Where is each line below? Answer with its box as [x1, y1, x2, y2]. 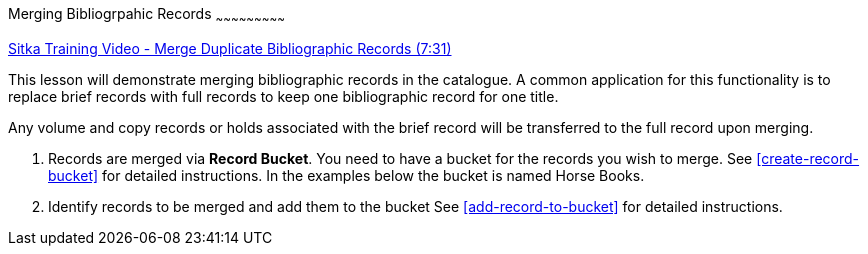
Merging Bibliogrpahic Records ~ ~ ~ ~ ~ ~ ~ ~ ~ [8, 5, 285, 26]
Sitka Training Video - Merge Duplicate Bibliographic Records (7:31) [8, 39, 452, 57]
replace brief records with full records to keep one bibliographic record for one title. [8, 87, 559, 105]
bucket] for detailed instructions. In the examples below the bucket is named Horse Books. [48, 166, 645, 184]
